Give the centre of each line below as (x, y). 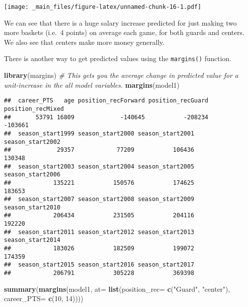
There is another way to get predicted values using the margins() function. (118, 58)
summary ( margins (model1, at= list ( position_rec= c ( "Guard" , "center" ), (117, 289)
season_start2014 (32, 240)
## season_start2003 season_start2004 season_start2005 (99, 166)
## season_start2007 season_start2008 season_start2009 (99, 199)
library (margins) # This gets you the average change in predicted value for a (121, 75)
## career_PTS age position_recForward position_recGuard (106, 101)
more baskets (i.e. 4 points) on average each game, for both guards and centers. (124, 32)
